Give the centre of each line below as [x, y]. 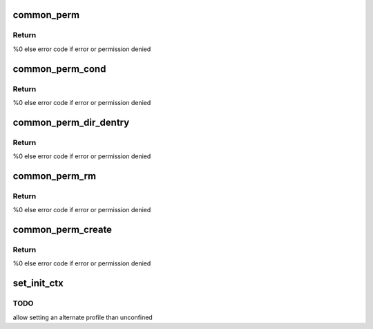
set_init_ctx [38, 283]
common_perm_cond [59, 69]
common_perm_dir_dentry [71, 122]
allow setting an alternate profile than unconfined [83, 317]
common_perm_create [63, 230]
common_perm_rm [55, 176]
